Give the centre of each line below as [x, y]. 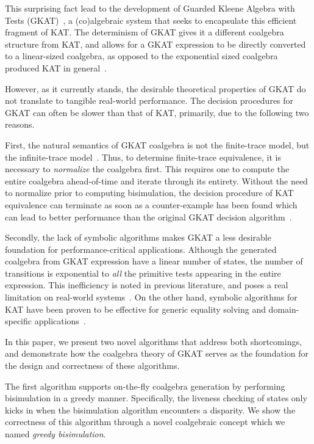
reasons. [20, 124]
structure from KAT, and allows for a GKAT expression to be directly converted [155, 44]
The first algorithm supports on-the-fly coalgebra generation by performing [145, 386]
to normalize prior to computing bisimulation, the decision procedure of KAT [149, 193]
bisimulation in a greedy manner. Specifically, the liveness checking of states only [156, 398]
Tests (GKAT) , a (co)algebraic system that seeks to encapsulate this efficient [151, 20]
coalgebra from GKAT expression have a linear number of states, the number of [154, 261]
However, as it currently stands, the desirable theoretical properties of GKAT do [155, 88]
